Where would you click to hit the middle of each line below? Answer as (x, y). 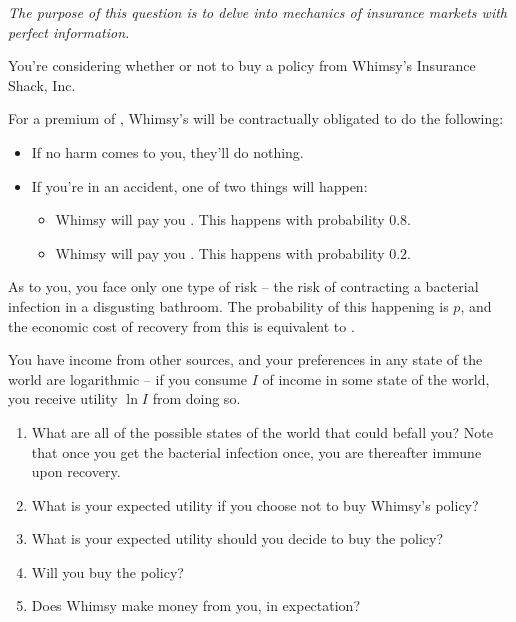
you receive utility (63, 398)
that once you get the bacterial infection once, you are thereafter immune (256, 451)
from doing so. (196, 398)
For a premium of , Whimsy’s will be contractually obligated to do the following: (256, 118)
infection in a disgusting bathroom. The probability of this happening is (228, 305)
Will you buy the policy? (107, 571)
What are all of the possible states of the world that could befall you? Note (262, 431)
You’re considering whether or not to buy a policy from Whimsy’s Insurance (242, 65)
